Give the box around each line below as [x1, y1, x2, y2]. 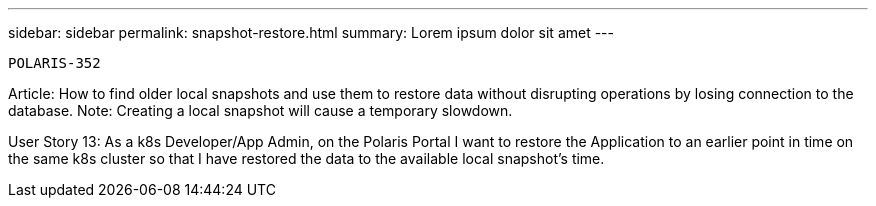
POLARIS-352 [8, 55, 101, 71]
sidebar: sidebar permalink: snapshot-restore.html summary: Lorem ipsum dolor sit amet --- [8, 24, 614, 41]
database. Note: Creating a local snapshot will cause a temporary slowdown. [8, 102, 513, 119]
